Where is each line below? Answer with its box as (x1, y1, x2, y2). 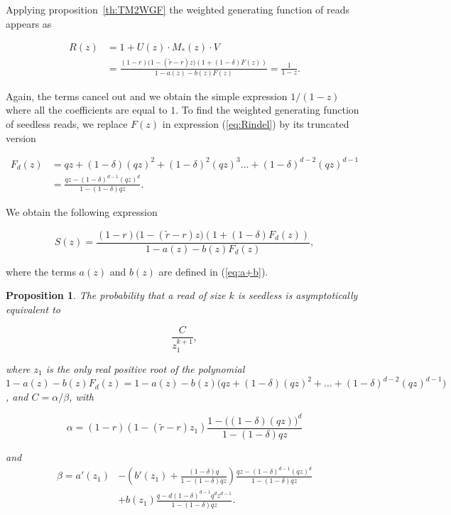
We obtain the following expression (6, 205, 158, 219)
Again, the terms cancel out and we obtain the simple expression (6, 88, 288, 103)
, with (69, 389, 94, 403)
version (6, 130, 36, 145)
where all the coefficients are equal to (6, 102, 168, 117)
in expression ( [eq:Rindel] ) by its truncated (162, 116, 349, 131)
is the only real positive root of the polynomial (45, 361, 245, 376)
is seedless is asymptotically (237, 288, 358, 303)
